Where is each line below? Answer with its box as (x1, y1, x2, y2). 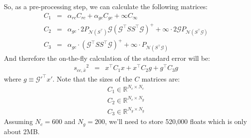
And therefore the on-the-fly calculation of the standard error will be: (4, 53, 210, 63)
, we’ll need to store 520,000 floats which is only (105, 116, 247, 126)
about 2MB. (4, 126, 40, 136)
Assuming (4, 116, 33, 126)
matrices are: (141, 73, 180, 83)
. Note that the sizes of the (52, 73, 132, 83)
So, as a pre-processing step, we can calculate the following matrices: (4, 1, 208, 11)
